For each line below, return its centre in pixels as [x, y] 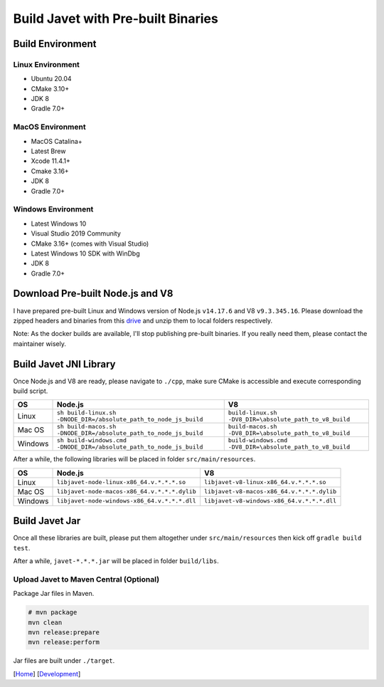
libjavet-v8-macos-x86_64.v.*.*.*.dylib [270, 492]
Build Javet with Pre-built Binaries [116, 19]
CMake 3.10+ [50, 88]
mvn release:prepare [64, 633]
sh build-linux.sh [86, 413]
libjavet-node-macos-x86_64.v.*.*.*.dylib [127, 492]
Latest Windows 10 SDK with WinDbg [85, 253]
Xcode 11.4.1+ [50, 161]
